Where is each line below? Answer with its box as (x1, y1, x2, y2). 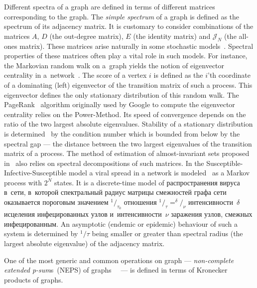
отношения (124, 197, 157, 207)
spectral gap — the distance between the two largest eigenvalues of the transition (4, 138, 252, 148)
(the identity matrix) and (133, 30, 211, 41)
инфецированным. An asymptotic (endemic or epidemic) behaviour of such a (4, 218, 238, 229)
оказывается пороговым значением (4, 197, 109, 207)
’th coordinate (208, 70, 251, 80)
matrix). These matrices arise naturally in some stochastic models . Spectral (19, 40, 254, 51)
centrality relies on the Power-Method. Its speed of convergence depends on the (4, 109, 246, 119)
